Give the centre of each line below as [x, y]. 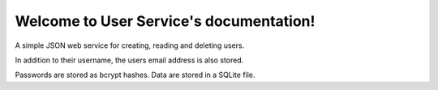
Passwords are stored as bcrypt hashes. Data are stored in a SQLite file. [135, 75]
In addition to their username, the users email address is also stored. [129, 60]
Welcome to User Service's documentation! [165, 21]
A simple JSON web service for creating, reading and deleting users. [130, 45]
